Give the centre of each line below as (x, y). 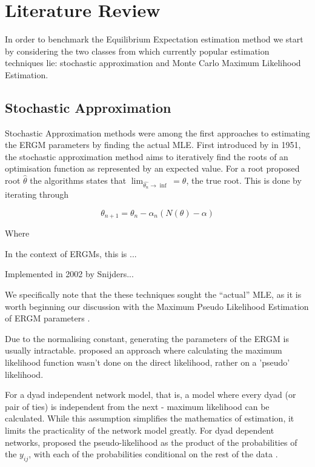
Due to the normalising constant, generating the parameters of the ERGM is (147, 338)
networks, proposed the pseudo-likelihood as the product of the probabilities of (151, 442)
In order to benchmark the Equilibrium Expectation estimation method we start (154, 39)
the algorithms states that (78, 180)
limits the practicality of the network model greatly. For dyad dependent (140, 430)
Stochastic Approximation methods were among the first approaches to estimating (157, 133)
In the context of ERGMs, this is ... (71, 253)
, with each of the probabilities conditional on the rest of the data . (153, 454)
